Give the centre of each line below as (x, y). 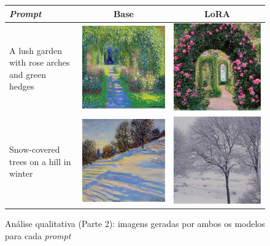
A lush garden (36, 50)
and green (28, 74)
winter (21, 173)
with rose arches (40, 62)
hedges (22, 86)
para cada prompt (38, 236)
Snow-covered (35, 149)
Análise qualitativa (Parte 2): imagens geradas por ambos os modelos (135, 224)
